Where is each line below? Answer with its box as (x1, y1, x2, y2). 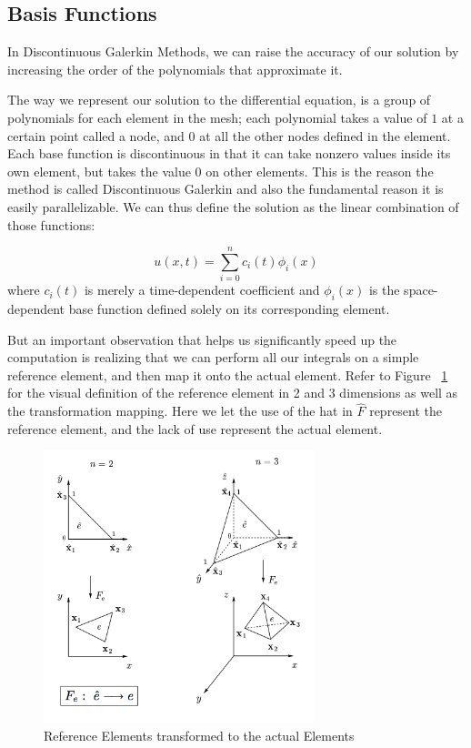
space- (404, 280, 438, 299)
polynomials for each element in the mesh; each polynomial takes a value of (7, 107, 427, 126)
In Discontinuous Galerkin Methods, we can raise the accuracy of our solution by (7, 42, 459, 61)
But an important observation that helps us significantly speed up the (7, 329, 397, 349)
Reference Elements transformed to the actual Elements (44, 725, 355, 744)
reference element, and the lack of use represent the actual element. (7, 419, 383, 438)
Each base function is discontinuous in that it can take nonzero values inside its (7, 144, 451, 163)
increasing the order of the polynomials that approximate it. (7, 59, 343, 78)
